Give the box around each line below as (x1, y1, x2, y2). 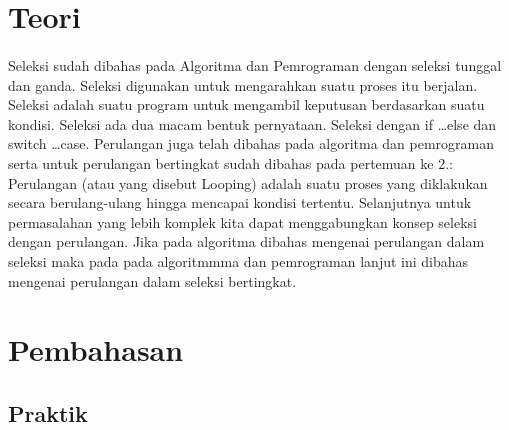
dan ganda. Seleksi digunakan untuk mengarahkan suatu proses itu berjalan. (8, 74, 478, 95)
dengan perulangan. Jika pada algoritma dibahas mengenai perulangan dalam (8, 231, 485, 252)
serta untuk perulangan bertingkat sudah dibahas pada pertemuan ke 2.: (8, 152, 453, 173)
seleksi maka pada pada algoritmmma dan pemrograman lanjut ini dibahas (8, 250, 469, 271)
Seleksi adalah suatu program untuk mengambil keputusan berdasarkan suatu (8, 94, 485, 115)
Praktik (8, 397, 88, 428)
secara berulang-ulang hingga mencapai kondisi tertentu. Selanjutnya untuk (8, 192, 472, 213)
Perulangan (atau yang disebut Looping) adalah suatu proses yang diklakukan (8, 172, 488, 193)
